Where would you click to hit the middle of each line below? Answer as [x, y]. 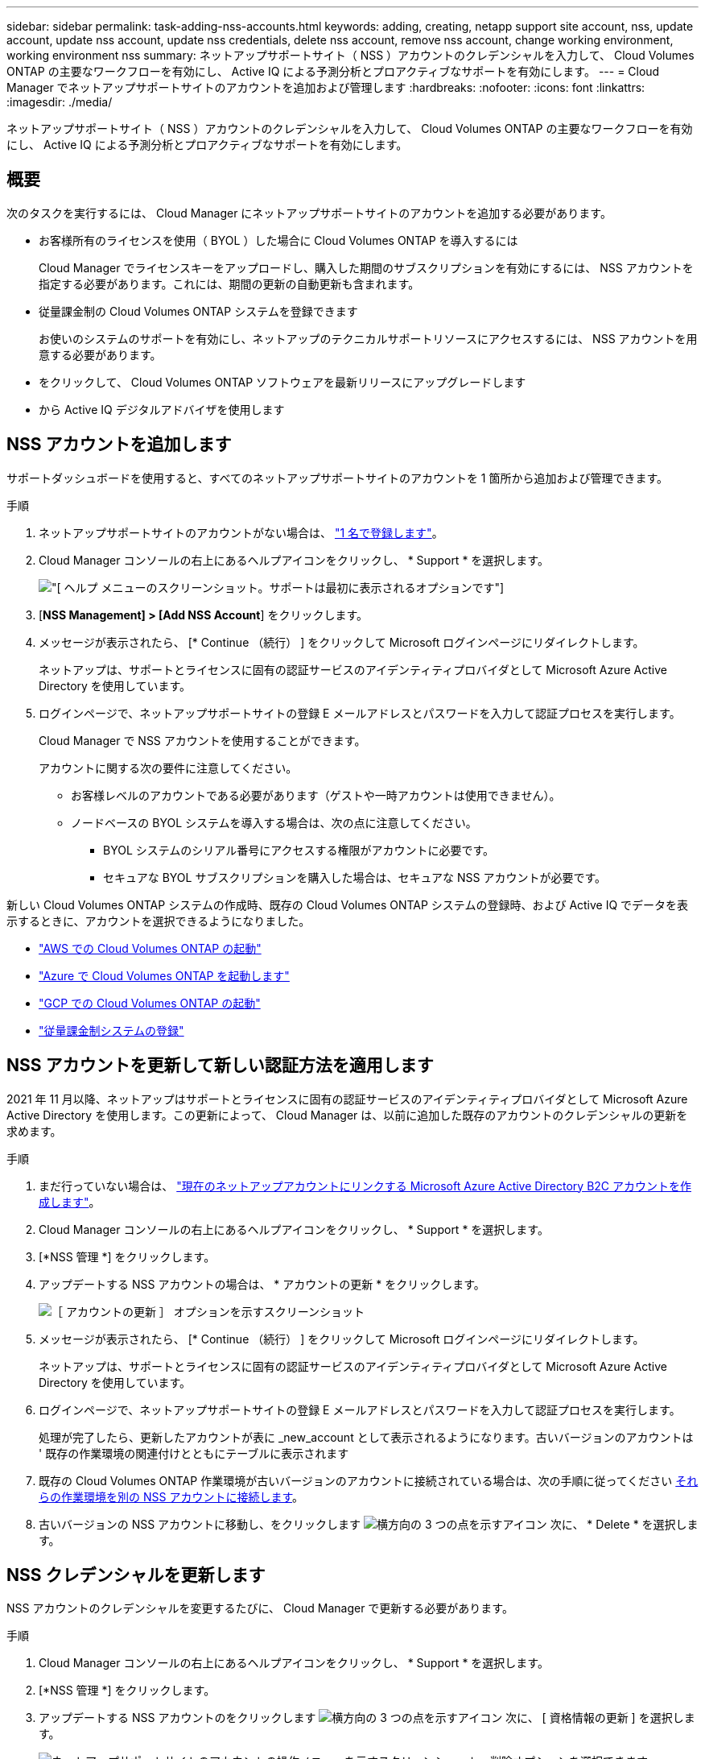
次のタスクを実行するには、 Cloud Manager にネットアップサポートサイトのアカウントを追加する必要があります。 [309, 213]
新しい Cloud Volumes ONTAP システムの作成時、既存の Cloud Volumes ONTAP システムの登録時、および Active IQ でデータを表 [348, 904]
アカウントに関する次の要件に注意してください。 [168, 768]
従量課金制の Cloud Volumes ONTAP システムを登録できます [198, 311]
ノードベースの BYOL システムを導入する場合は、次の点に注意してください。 [274, 822]
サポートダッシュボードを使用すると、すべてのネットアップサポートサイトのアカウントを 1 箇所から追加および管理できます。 [338, 478]
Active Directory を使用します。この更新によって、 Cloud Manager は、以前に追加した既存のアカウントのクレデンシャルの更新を [347, 1115]
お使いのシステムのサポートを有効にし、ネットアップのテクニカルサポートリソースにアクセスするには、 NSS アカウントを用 [368, 338]
